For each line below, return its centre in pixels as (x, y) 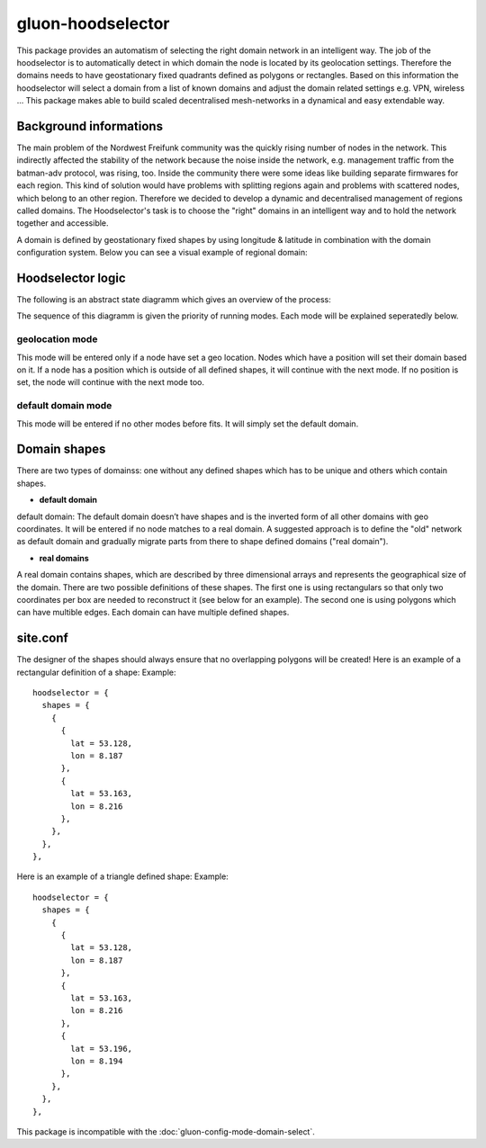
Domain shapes (61, 449)
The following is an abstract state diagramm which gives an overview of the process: (174, 300)
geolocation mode (57, 339)
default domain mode (64, 406)
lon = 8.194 (97, 1061)
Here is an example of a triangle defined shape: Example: (122, 876)
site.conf (43, 638)
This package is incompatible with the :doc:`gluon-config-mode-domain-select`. (166, 1131)
